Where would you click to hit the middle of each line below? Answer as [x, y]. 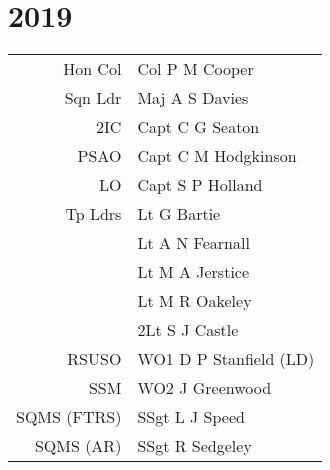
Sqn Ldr [93, 98]
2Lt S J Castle [188, 330]
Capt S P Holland [200, 185]
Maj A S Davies [193, 98]
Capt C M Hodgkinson [217, 156]
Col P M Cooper [195, 69]
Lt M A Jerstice [193, 272]
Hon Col [92, 69]
